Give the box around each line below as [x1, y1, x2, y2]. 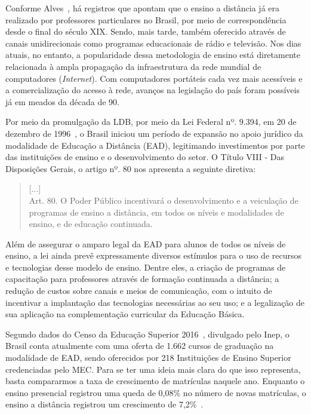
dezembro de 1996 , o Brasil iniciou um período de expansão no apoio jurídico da [5, 127, 303, 139]
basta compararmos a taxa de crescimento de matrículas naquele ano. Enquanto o [5, 375, 305, 387]
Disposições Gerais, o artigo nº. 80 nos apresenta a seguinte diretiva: [5, 162, 256, 174]
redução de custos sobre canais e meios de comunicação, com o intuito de [5, 284, 272, 297]
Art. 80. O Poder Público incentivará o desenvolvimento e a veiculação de [29, 194, 298, 206]
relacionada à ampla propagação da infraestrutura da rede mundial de [5, 60, 261, 72]
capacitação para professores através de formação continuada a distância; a [5, 272, 279, 285]
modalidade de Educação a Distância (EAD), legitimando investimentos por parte [5, 139, 305, 151]
